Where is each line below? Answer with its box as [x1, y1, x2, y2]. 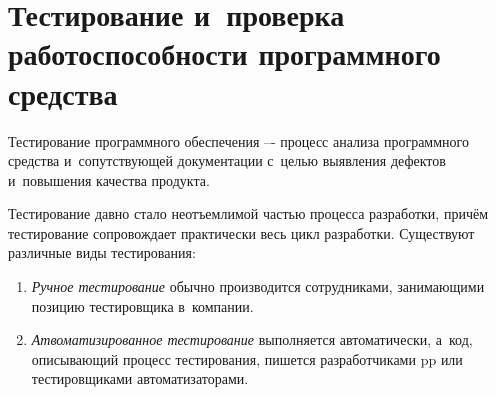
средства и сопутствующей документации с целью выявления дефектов [8, 150, 446, 171]
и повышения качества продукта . [8, 169, 210, 190]
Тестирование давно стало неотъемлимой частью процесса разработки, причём [8, 203, 489, 224]
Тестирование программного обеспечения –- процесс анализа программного [8, 130, 469, 151]
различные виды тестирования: [8, 242, 196, 263]
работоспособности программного [8, 33, 441, 74]
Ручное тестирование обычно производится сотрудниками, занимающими [31, 276, 485, 297]
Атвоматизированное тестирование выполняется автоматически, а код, [31, 329, 473, 350]
